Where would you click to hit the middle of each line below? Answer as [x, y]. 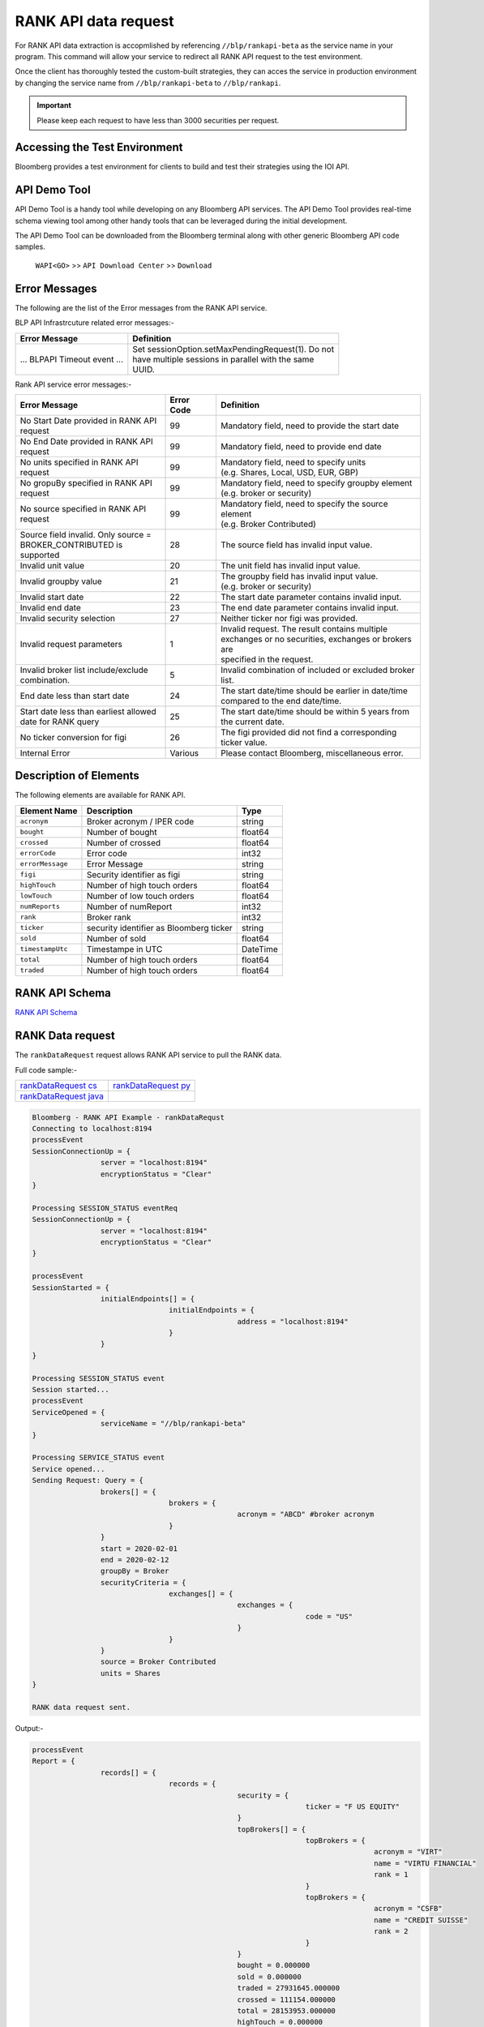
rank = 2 [391, 1931]
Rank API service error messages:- [73, 384]
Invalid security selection [67, 618]
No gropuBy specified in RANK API [86, 482]
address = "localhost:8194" [293, 1321]
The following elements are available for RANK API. [100, 795]
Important [54, 105]
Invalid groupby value [61, 581]
